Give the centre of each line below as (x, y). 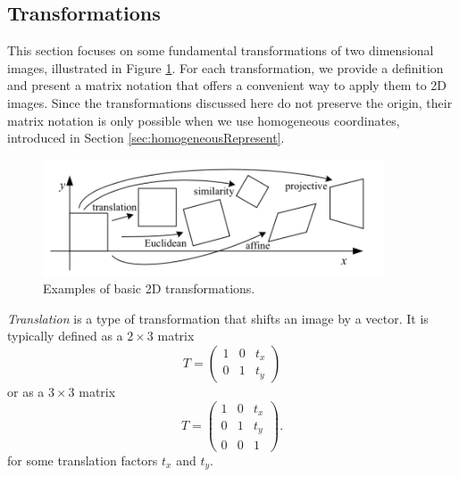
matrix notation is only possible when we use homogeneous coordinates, (204, 120)
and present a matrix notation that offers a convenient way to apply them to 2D (227, 85)
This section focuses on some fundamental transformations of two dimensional (221, 50)
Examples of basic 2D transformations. (149, 288)
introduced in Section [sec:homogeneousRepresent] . (146, 138)
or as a (26, 391)
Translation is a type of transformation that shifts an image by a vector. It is (218, 318)
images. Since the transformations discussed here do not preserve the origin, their (230, 102)
